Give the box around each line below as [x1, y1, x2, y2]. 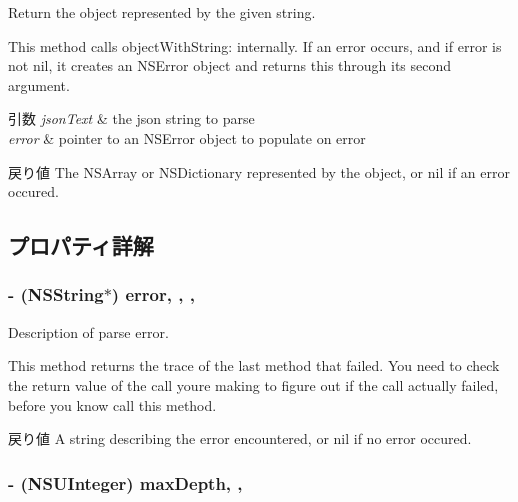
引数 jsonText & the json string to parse [8, 108, 255, 129]
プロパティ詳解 [8, 230, 154, 261]
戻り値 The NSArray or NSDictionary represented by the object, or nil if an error [8, 161, 510, 182]
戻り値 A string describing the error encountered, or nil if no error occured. [8, 428, 472, 449]
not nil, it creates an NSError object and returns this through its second [8, 55, 452, 76]
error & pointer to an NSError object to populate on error [8, 127, 366, 148]
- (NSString [8, 282, 104, 307]
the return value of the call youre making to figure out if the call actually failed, [8, 374, 499, 395]
